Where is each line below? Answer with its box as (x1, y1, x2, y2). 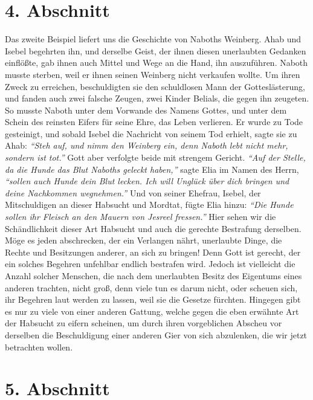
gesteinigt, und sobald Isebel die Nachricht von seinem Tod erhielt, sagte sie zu (5, 127, 297, 140)
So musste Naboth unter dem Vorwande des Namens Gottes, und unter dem (5, 103, 287, 116)
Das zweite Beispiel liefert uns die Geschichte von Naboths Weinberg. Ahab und (5, 33, 302, 45)
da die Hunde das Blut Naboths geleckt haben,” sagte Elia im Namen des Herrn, (5, 163, 299, 175)
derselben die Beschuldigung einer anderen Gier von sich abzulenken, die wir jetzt (5, 328, 308, 341)
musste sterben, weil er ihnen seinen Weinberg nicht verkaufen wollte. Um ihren (5, 68, 300, 80)
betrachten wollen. (5, 340, 73, 353)
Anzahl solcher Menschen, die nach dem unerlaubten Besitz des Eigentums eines (5, 269, 302, 282)
